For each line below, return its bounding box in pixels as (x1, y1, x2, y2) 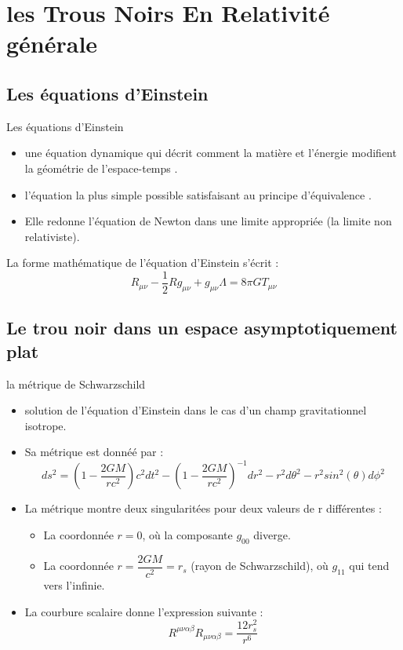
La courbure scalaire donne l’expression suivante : (24, 603, 263, 619)
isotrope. (24, 417, 67, 433)
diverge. (253, 527, 291, 543)
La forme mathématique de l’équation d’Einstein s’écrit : (6, 254, 279, 271)
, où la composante (142, 527, 233, 543)
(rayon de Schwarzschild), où (191, 557, 329, 574)
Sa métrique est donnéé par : (24, 444, 164, 460)
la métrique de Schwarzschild (6, 375, 146, 392)
